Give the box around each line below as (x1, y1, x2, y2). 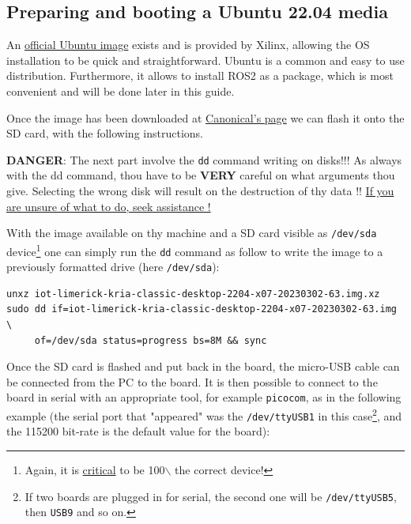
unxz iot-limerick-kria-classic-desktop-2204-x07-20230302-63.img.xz (6, 288, 380, 300)
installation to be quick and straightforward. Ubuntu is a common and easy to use (6, 51, 405, 68)
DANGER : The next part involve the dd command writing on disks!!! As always (6, 151, 402, 168)
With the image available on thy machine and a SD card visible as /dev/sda (6, 224, 377, 241)
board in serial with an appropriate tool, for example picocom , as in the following (6, 389, 402, 405)
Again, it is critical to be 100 (25, 461, 165, 477)
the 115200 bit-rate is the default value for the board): (6, 423, 270, 439)
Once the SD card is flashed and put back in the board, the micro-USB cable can (6, 358, 400, 375)
